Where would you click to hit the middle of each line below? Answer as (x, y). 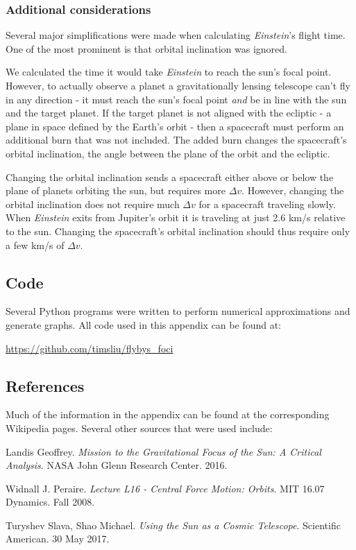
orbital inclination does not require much (93, 204)
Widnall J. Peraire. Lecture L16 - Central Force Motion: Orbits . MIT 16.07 (165, 488)
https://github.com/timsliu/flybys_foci (90, 348)
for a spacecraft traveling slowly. (267, 204)
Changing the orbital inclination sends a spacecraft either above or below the (170, 177)
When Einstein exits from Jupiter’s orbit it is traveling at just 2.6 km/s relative (176, 217)
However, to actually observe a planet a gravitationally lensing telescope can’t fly (178, 85)
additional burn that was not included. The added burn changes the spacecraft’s (176, 140)
